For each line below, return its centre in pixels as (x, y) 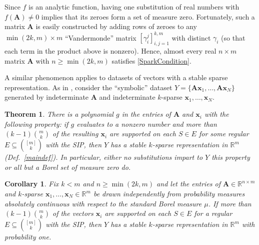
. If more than (230, 203)
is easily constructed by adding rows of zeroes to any (116, 26)
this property (231, 157)
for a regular (213, 213)
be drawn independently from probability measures (169, 194)
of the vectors (73, 213)
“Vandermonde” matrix (100, 37)
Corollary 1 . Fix (32, 184)
